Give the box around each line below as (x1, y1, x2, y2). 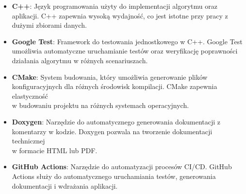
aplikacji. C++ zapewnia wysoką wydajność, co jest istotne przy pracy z (12, 10, 228, 20)
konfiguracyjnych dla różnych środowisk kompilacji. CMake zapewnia (12, 81, 217, 91)
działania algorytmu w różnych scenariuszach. (12, 55, 148, 65)
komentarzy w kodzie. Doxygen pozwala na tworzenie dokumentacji (12, 126, 213, 136)
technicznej (12, 136, 45, 146)
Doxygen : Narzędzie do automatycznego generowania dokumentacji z (12, 116, 221, 126)
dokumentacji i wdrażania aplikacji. (12, 180, 118, 191)
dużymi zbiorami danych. (12, 20, 87, 30)
